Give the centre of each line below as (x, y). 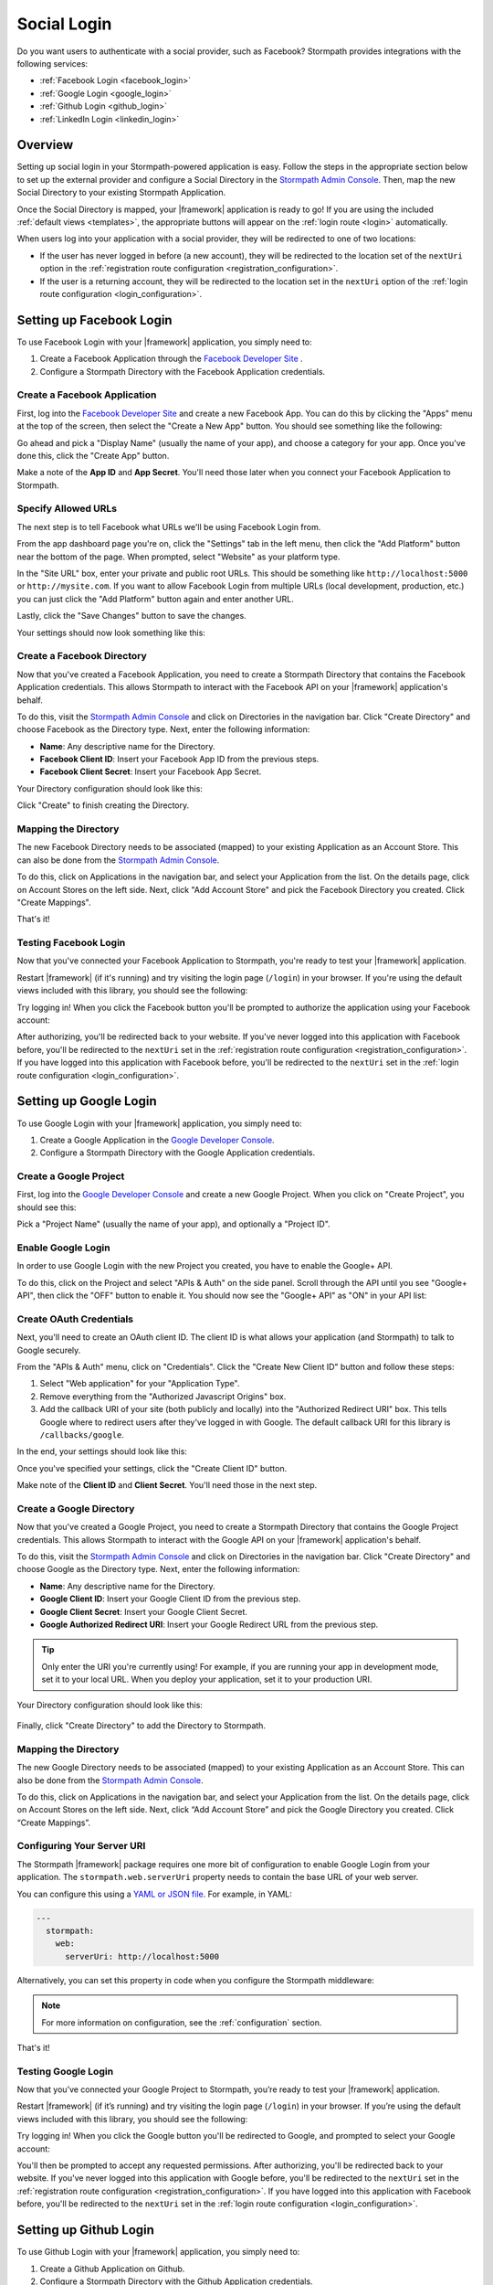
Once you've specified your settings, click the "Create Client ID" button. (152, 1468)
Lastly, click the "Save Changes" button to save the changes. (131, 616)
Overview (45, 145)
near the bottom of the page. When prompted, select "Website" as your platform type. (179, 557)
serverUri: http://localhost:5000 (142, 1956)
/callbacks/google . (82, 1435)
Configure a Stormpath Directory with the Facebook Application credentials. (183, 371)
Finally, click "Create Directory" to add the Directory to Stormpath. (142, 1726)
